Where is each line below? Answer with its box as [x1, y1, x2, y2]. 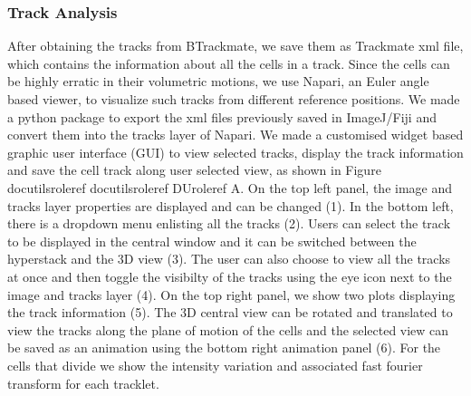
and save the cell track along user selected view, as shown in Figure [7, 160, 381, 179]
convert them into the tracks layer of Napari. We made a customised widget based [7, 125, 464, 144]
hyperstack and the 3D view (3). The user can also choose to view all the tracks [7, 249, 451, 268]
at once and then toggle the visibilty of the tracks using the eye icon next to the [7, 266, 452, 285]
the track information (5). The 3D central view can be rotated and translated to [7, 303, 453, 322]
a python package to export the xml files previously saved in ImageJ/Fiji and [7, 107, 437, 126]
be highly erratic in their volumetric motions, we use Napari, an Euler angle [7, 72, 429, 91]
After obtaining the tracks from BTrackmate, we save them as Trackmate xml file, [7, 36, 464, 55]
